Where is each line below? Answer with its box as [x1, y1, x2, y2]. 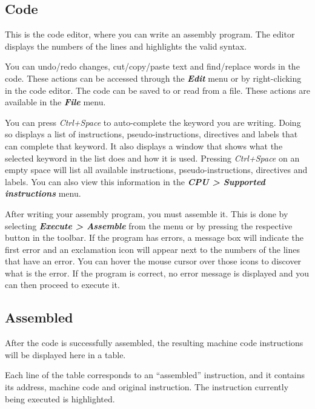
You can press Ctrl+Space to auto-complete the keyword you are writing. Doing [5, 116, 301, 128]
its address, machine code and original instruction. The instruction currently [5, 381, 289, 393]
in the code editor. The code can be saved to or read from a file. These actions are [5, 83, 310, 96]
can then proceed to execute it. [5, 278, 120, 291]
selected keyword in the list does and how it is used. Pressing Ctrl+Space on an [5, 151, 300, 164]
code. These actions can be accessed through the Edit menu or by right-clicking [5, 71, 302, 84]
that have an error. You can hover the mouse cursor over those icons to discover [5, 255, 302, 267]
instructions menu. [5, 187, 81, 200]
